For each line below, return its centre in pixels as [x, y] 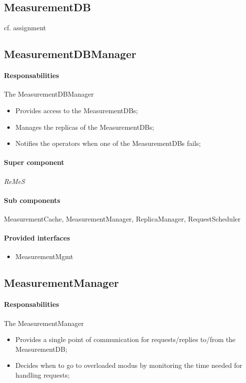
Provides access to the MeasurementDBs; [77, 110]
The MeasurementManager [44, 323]
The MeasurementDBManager [49, 94]
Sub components [32, 200]
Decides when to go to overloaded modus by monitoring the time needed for [129, 365]
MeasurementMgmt [44, 256]
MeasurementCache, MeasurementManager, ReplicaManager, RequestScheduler [122, 218]
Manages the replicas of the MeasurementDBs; [85, 127]
